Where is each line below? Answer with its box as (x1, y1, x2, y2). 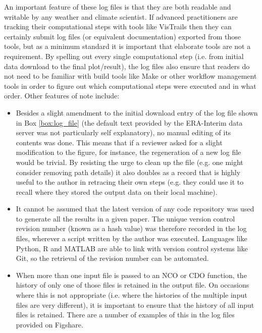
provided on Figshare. (16, 319, 83, 329)
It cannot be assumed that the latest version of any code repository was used (16, 203, 254, 214)
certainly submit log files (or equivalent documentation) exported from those (4, 31, 241, 41)
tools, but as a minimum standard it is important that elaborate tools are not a (4, 41, 251, 51)
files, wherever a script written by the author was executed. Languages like (16, 233, 247, 244)
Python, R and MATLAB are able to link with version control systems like (16, 243, 248, 253)
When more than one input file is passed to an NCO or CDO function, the (16, 269, 247, 280)
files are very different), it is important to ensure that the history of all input (16, 299, 254, 310)
